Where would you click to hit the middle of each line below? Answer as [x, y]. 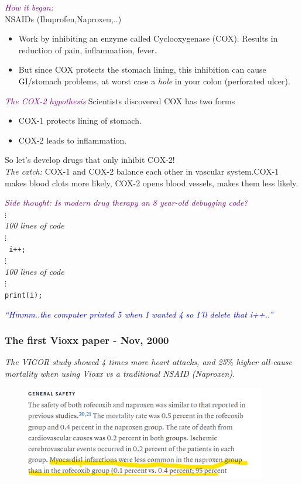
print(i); [24, 295]
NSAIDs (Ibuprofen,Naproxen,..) [63, 18]
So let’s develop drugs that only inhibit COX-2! [90, 160]
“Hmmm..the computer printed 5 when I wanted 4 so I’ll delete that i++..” [139, 314]
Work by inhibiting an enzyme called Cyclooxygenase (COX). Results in [148, 38]
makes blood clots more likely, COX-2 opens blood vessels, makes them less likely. [152, 183]
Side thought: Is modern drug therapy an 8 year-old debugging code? [126, 202]
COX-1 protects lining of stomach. [80, 120]
